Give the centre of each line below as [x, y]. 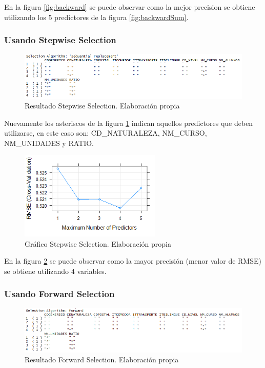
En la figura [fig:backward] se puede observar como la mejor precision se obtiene [130, 7]
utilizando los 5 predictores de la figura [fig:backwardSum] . [96, 17]
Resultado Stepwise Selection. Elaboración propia [102, 106]
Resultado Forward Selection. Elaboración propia [102, 360]
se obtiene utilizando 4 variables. [55, 271]
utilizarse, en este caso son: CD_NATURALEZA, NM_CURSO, [106, 133]
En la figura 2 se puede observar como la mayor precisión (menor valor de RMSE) [133, 261]
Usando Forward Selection [59, 294]
